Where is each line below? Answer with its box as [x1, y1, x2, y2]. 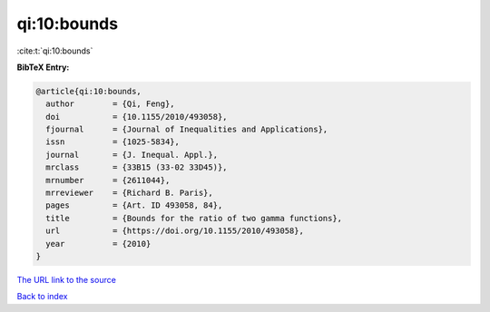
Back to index [16, 291, 68, 302]
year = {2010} [45, 239, 152, 249]
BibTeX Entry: [16, 62, 70, 73]
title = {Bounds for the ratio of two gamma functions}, [45, 213, 343, 223]
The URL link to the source [16, 274, 117, 285]
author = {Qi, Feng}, [45, 99, 176, 109]
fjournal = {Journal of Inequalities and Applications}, [45, 124, 328, 135]
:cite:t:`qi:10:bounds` [16, 45, 93, 56]
